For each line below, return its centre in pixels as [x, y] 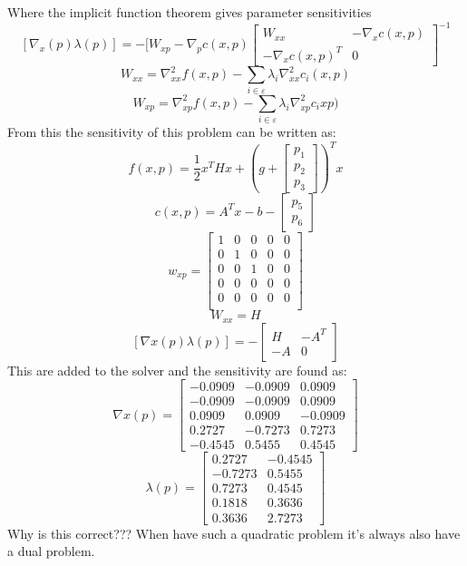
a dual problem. [51, 551]
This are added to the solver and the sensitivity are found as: [177, 370]
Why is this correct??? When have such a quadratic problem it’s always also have [234, 533]
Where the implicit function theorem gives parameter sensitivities [190, 12]
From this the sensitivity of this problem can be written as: [172, 132]
